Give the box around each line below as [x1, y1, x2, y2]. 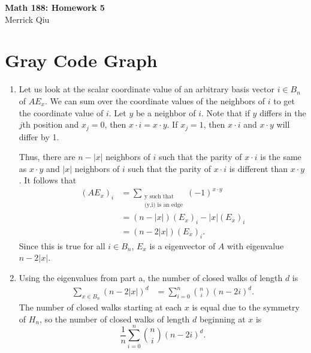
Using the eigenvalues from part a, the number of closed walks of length [19, 271, 283, 283]
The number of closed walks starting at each [19, 301, 182, 313]
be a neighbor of [135, 106, 196, 119]
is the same [260, 150, 301, 163]
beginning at [199, 312, 246, 325]
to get [273, 94, 295, 107]
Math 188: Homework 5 [5, 1, 105, 13]
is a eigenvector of [149, 239, 216, 252]
